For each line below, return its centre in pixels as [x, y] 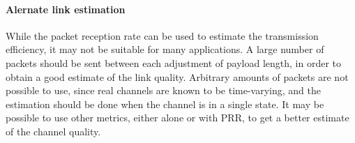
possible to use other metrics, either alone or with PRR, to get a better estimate [177, 118]
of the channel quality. [53, 131]
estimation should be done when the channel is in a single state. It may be [165, 104]
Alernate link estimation [66, 9]
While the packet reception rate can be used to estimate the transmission [162, 35]
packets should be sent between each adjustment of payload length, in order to [174, 62]
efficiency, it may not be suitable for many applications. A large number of [165, 49]
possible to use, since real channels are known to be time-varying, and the [163, 90]
